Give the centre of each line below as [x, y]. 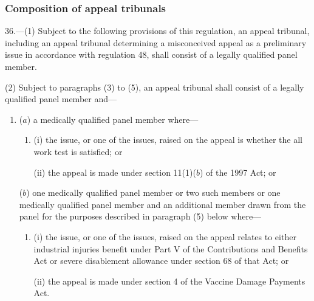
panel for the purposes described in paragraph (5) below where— [140, 216]
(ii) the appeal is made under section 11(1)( [115, 172]
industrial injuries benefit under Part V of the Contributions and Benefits [171, 248]
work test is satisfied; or [78, 151]
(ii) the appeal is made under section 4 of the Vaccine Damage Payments [169, 281]
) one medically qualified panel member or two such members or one [153, 192]
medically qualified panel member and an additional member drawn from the [162, 204]
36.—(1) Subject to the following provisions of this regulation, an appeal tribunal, [157, 31]
